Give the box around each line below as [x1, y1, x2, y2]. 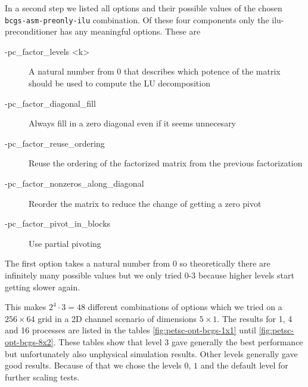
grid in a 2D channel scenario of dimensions [38, 312, 197, 324]
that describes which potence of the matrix [123, 65, 281, 78]
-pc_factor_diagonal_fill [5, 97, 96, 109]
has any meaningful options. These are [60, 25, 201, 38]
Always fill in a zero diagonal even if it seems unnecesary [29, 117, 237, 129]
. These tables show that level [53, 335, 162, 348]
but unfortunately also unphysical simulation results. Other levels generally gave [5, 347, 298, 360]
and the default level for [200, 359, 288, 371]
